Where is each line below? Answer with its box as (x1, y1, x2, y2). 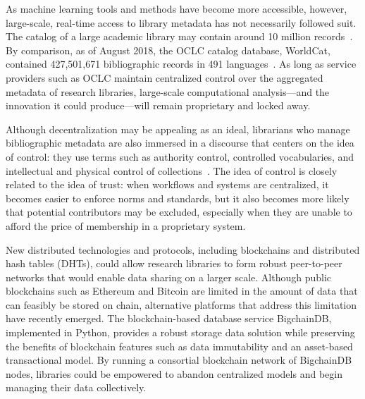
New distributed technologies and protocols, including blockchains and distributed (6, 242, 360, 257)
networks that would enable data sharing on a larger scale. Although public (6, 269, 332, 284)
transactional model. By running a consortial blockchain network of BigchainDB (6, 352, 352, 367)
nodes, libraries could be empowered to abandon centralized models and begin (6, 366, 342, 381)
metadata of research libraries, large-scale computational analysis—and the (6, 84, 330, 99)
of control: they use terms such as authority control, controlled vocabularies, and (6, 149, 354, 164)
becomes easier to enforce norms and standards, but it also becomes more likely (6, 190, 349, 205)
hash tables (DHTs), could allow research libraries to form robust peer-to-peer (6, 256, 342, 271)
